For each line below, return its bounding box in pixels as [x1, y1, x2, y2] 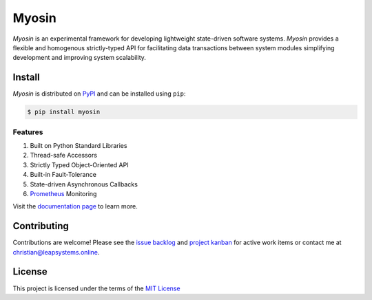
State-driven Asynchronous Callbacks [30, 180, 138, 189]
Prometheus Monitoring [30, 189, 97, 197]
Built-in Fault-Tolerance [30, 171, 96, 179]
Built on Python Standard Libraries [30, 141, 127, 149]
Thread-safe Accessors [30, 151, 98, 160]
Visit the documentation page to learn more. [12, 202, 138, 211]
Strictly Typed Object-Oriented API [30, 160, 129, 169]
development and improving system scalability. [12, 54, 146, 62]
